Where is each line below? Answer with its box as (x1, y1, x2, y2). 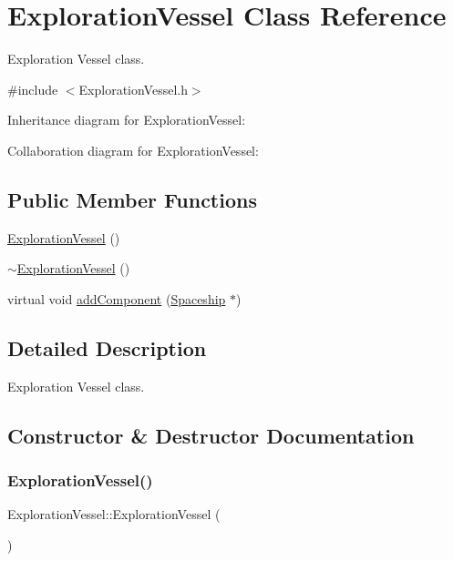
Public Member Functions (7, 185, 257, 213)
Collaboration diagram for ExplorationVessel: (7, 140, 259, 159)
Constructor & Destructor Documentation (7, 421, 415, 449)
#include (7, 79, 58, 98)
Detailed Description (7, 333, 207, 362)
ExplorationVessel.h (78, 79, 188, 98)
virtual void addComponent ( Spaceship (7, 289, 226, 308)
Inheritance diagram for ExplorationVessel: (7, 110, 246, 129)
